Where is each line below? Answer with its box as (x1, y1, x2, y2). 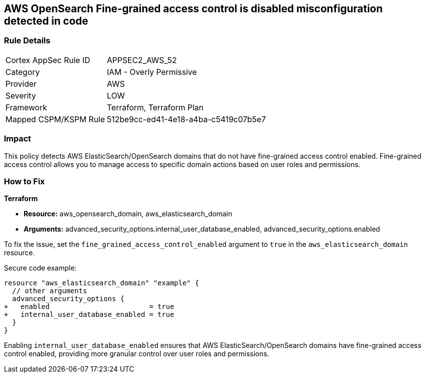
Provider (5, 78, 37, 89)
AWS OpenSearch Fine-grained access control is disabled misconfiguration (4, 2, 383, 15)
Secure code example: (4, 264, 77, 273)
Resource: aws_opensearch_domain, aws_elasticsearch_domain (24, 209, 232, 218)
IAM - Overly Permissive (107, 67, 197, 77)
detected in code (4, 15, 89, 27)
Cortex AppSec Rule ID (5, 55, 91, 65)
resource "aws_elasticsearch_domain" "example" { (4, 279, 199, 287)
